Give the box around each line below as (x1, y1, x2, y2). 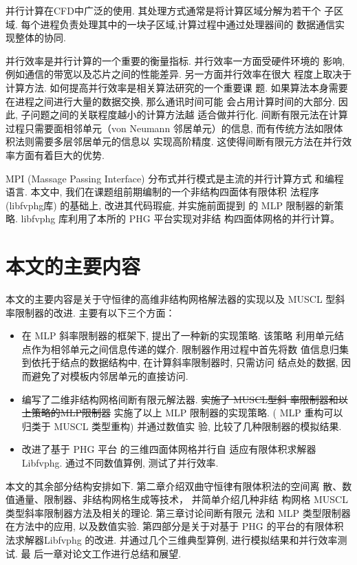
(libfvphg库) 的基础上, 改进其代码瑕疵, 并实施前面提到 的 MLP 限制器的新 (6, 198, 334, 212)
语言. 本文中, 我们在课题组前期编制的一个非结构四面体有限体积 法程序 (6, 184, 319, 199)
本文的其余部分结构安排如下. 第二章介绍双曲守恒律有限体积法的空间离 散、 (6, 478, 343, 493)
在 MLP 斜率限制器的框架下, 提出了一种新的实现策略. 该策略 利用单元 (21, 328, 335, 343)
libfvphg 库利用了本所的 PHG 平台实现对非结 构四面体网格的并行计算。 (21, 211, 340, 226)
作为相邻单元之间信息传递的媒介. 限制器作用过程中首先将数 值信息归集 (31, 341, 349, 356)
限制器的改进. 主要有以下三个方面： (14, 305, 175, 319)
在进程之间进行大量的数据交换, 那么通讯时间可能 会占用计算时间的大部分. (6, 94, 336, 108)
